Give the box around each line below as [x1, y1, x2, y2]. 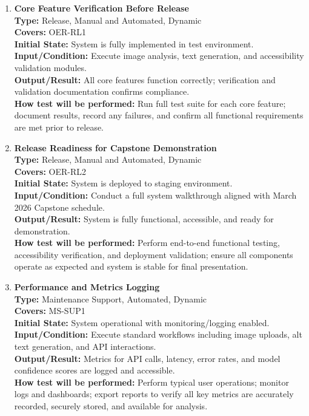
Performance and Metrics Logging [14, 281, 160, 293]
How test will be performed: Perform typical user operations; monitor [14, 375, 289, 388]
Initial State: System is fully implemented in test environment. [14, 37, 254, 50]
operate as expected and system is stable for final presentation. [14, 260, 248, 273]
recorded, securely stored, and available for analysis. [14, 400, 208, 412]
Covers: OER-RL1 [14, 26, 87, 38]
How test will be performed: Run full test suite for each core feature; [14, 97, 286, 109]
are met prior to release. [14, 120, 104, 133]
